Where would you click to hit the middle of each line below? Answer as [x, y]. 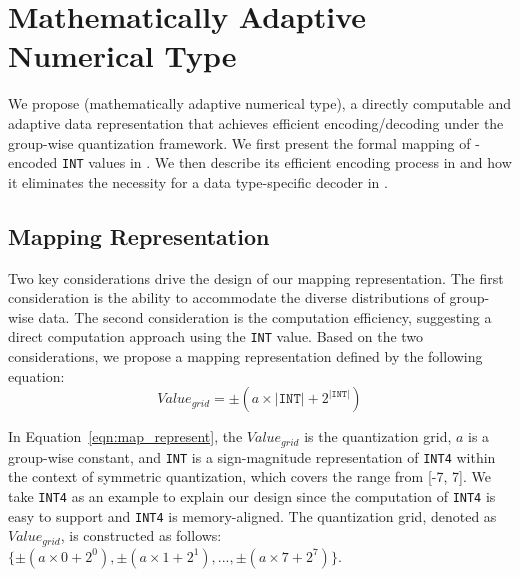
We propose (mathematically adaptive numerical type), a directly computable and [260, 103]
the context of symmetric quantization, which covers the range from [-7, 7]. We [249, 476]
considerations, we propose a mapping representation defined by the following [245, 355]
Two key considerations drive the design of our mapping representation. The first [256, 277]
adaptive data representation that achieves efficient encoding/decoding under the [256, 122]
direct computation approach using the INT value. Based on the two [216, 336]
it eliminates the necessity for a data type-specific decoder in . [198, 181]
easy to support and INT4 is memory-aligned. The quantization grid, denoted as [252, 515]
